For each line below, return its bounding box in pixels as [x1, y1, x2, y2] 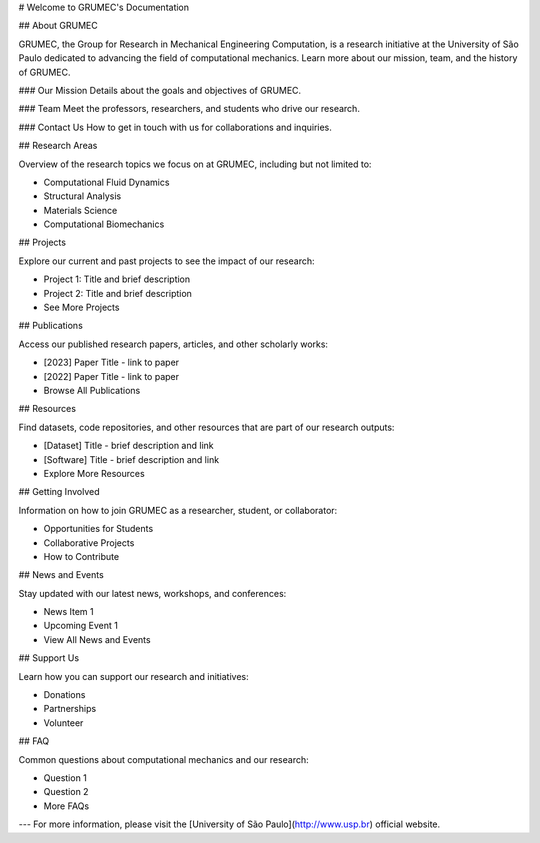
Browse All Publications [43, 384, 141, 396]
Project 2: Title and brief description [43, 287, 192, 299]
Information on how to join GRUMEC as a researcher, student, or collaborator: [18, 504, 338, 516]
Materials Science [43, 204, 118, 216]
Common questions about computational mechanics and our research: [18, 753, 309, 765]
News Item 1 [43, 606, 94, 618]
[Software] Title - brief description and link [43, 453, 220, 465]
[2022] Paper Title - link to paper [43, 370, 180, 382]
